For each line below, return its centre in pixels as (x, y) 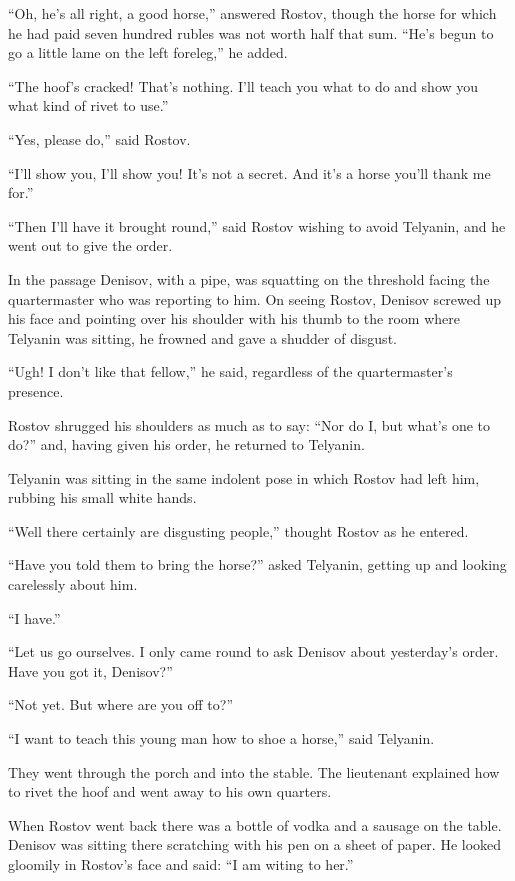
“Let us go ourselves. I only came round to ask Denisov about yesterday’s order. (253, 651)
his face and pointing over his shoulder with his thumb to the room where (234, 318)
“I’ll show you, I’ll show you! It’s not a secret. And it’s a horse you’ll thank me (249, 172)
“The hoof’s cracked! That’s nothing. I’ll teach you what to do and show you (243, 85)
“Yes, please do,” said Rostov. (99, 138)
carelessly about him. (73, 584)
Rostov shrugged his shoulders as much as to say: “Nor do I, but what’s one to (249, 424)
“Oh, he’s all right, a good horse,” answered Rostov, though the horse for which (252, 13)
